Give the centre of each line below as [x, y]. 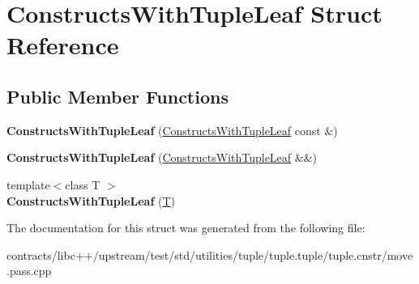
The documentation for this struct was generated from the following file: [186, 228]
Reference [63, 45]
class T [83, 184]
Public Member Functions [118, 96]
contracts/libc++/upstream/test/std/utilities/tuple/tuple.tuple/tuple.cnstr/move [210, 254]
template [28, 184]
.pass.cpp [29, 271]
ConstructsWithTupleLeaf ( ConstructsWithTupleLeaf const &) [172, 130]
